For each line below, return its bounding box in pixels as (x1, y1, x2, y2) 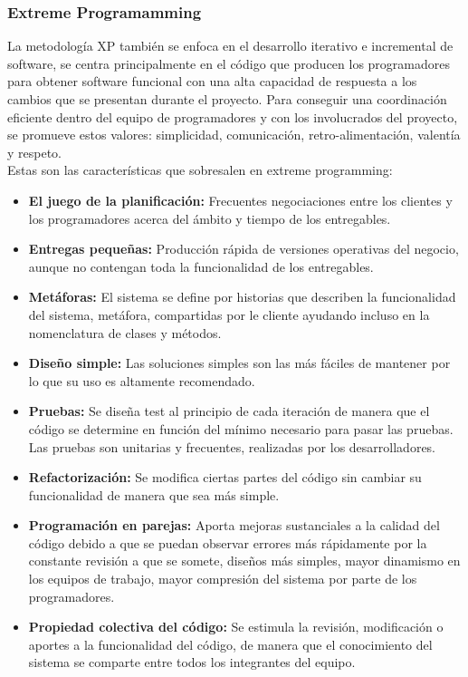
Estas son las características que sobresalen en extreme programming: (7, 160, 393, 179)
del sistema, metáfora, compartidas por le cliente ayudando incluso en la (28, 305, 430, 324)
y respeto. (7, 142, 62, 161)
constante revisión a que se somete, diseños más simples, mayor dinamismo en (28, 551, 461, 570)
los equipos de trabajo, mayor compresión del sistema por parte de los (28, 569, 417, 588)
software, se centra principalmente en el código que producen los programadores (7, 53, 451, 73)
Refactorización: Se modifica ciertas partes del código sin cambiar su (28, 468, 422, 487)
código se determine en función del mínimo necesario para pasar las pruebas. (28, 419, 454, 438)
